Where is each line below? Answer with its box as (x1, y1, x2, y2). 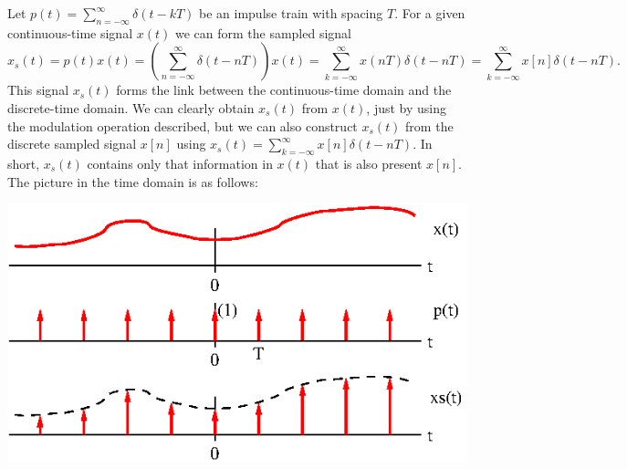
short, (7, 153, 40, 172)
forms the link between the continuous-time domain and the (116, 80, 452, 99)
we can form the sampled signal (174, 23, 351, 42)
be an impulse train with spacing (199, 4, 383, 22)
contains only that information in (87, 153, 273, 172)
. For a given (394, 4, 465, 22)
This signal (7, 80, 69, 99)
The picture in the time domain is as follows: (7, 172, 258, 191)
